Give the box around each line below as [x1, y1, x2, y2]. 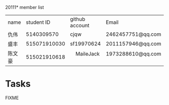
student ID [26, 19, 50, 26]
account [70, 22, 90, 29]
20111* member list [5, 5, 44, 10]
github [70, 16, 86, 22]
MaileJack [75, 50, 100, 57]
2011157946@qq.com [105, 40, 161, 47]
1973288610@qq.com [105, 50, 161, 57]
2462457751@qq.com [105, 31, 161, 37]
